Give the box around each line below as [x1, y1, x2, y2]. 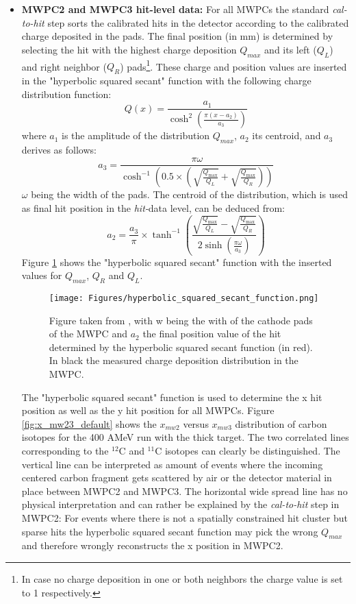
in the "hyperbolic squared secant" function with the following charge [21, 73, 311, 88]
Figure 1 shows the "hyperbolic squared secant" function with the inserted [21, 254, 332, 269]
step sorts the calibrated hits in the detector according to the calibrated [47, 15, 349, 29]
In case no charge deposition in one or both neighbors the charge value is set [21, 571, 343, 585]
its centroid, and [252, 128, 321, 143]
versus [183, 416, 209, 431]
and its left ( [264, 42, 317, 56]
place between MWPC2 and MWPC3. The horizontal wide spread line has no [21, 483, 348, 498]
